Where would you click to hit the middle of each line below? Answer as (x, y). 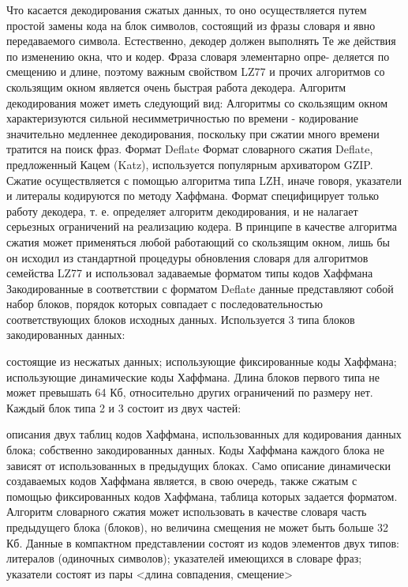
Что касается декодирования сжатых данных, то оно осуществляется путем (187, 9)
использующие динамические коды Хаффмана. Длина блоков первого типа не (193, 376)
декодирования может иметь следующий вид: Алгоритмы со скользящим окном (197, 102)
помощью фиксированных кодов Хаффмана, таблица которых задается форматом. (202, 496)
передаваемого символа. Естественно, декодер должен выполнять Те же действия (201, 41)
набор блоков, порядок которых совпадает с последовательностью (165, 304)
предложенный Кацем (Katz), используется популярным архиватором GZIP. (190, 164)
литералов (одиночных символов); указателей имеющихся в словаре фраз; (184, 558)
